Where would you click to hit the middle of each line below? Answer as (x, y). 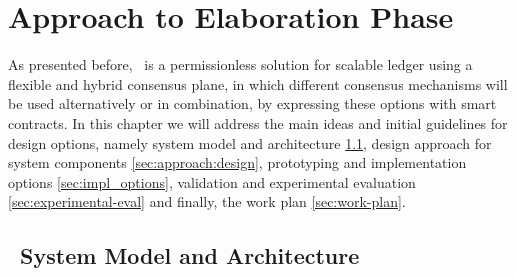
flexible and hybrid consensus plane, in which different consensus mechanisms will (258, 83)
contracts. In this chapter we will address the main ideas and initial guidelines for (258, 122)
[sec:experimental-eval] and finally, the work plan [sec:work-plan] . (207, 201)
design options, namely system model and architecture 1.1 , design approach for (250, 142)
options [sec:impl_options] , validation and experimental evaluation (212, 181)
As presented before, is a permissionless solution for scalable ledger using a (240, 64)
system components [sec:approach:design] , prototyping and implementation (237, 162)
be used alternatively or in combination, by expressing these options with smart (252, 103)
